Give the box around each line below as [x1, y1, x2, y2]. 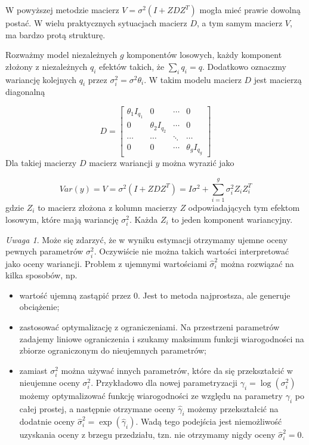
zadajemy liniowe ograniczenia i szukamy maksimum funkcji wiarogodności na [19, 332, 304, 345]
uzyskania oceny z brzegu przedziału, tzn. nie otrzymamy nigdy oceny [19, 428, 276, 441]
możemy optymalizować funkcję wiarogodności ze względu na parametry [19, 389, 283, 401]
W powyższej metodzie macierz [5, 4, 119, 16]
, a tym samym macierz [196, 17, 283, 29]
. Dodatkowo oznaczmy [202, 60, 286, 72]
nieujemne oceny [19, 376, 80, 388]
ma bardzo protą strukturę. [5, 28, 106, 41]
